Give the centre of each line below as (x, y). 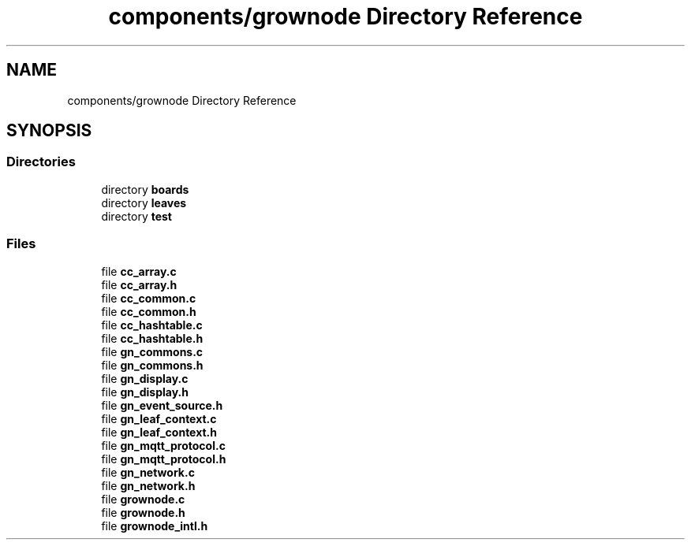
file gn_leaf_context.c (159, 418)
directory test (136, 216)
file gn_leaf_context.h (159, 432)
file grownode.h (143, 512)
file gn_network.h (148, 485)
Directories (41, 162)
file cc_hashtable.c (152, 325)
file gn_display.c (145, 378)
